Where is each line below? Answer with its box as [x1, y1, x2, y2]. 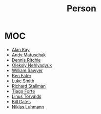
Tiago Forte [11, 88, 35, 94]
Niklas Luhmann [11, 104, 44, 110]
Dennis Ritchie [11, 57, 41, 63]
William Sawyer [11, 67, 43, 73]
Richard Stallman [11, 83, 46, 89]
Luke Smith [11, 78, 35, 84]
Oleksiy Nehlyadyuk [11, 62, 52, 68]
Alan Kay [11, 46, 30, 52]
